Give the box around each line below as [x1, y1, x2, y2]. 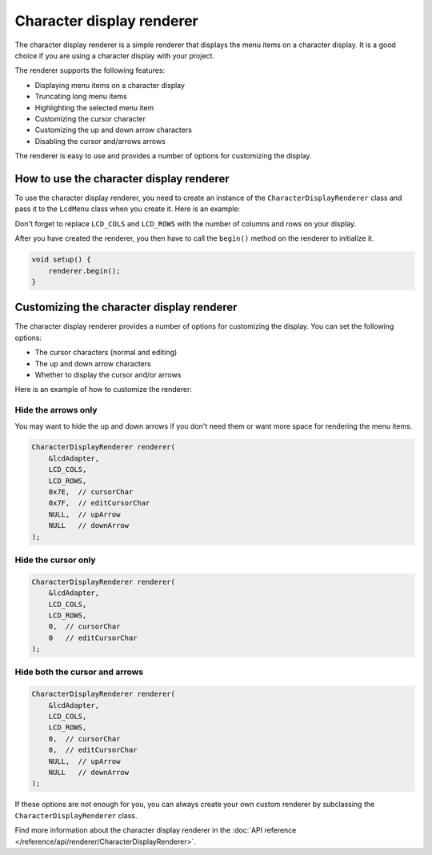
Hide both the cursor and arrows [14, 666, 144, 677]
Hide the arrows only [14, 405, 98, 416]
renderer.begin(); [48, 266, 121, 275]
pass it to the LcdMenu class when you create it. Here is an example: [14, 204, 241, 214]
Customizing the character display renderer [14, 301, 238, 314]
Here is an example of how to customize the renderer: [14, 385, 192, 394]
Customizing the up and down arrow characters [34, 125, 192, 135]
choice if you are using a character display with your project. [14, 50, 215, 60]
